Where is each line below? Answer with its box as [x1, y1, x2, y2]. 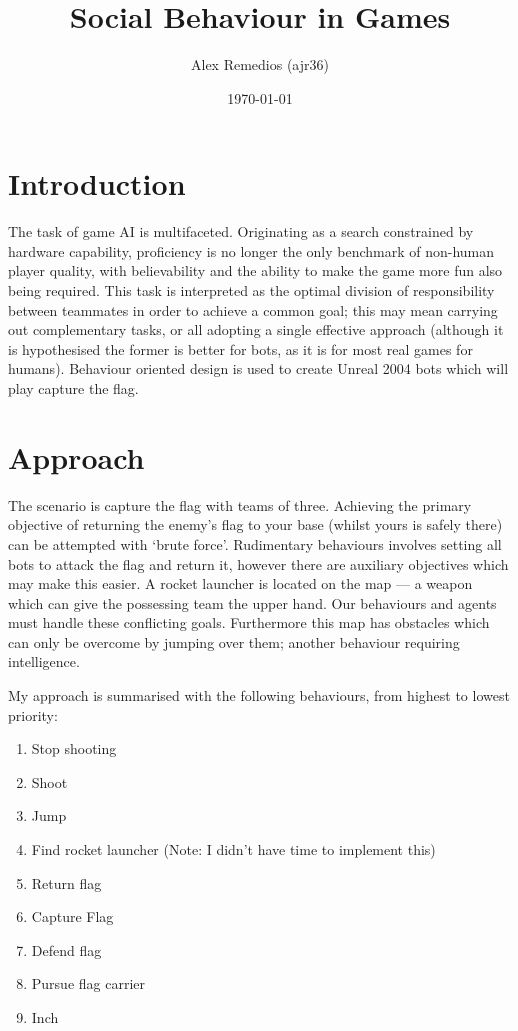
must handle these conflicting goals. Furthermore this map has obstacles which [8, 612, 490, 633]
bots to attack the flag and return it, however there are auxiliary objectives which [8, 553, 509, 574]
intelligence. [8, 651, 80, 672]
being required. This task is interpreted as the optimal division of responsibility [8, 280, 495, 301]
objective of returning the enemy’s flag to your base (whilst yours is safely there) [8, 514, 503, 535]
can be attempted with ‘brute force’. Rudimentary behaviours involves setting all [8, 533, 502, 554]
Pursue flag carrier [31, 973, 146, 994]
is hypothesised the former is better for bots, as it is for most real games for [8, 338, 473, 359]
